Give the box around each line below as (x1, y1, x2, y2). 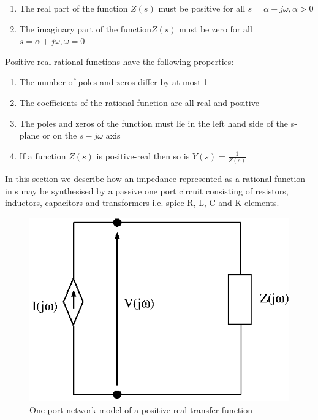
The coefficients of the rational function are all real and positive (19, 96, 259, 109)
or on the (42, 129, 77, 142)
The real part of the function (19, 2, 128, 14)
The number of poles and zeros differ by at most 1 (19, 75, 208, 88)
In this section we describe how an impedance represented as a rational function (5, 172, 306, 185)
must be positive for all (158, 2, 246, 14)
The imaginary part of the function (19, 22, 151, 35)
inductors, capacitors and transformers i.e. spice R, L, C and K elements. (5, 196, 279, 209)
